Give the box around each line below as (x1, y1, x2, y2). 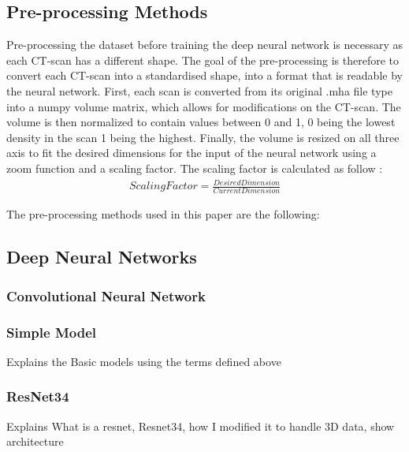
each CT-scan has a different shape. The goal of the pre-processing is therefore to (6, 51, 399, 68)
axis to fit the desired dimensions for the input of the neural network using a (6, 144, 377, 161)
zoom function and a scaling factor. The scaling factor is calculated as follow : (6, 159, 383, 176)
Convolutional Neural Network (6, 286, 206, 305)
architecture (6, 433, 64, 450)
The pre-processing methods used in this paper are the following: (6, 206, 320, 222)
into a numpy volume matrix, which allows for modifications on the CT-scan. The (6, 98, 401, 114)
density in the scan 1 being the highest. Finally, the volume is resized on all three (6, 129, 400, 145)
